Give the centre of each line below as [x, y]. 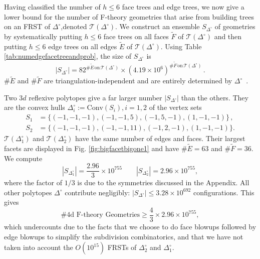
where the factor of [33, 182]
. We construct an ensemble [157, 26]
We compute [23, 158]
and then [228, 36]
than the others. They [215, 97]
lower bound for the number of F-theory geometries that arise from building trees [129, 16]
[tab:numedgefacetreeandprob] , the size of [68, 56]
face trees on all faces [136, 36]
